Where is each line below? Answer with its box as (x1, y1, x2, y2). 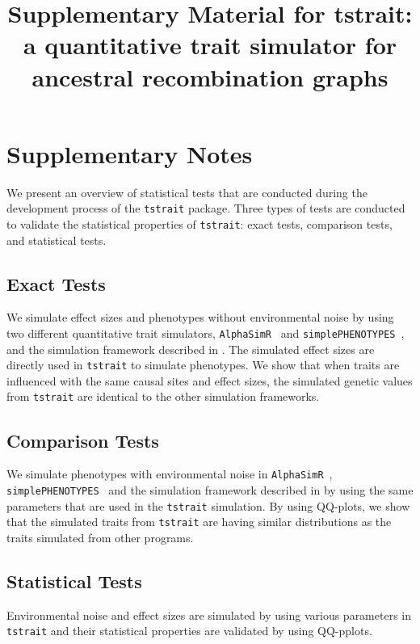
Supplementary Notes (6, 137, 253, 170)
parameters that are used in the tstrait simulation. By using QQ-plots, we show (6, 497, 410, 514)
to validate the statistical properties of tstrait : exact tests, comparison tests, (6, 215, 393, 232)
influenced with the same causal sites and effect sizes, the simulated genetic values (6, 372, 413, 389)
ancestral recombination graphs (31, 60, 388, 93)
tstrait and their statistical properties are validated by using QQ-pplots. (6, 622, 372, 639)
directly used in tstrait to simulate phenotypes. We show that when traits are (6, 356, 400, 373)
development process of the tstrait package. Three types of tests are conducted (6, 200, 405, 217)
